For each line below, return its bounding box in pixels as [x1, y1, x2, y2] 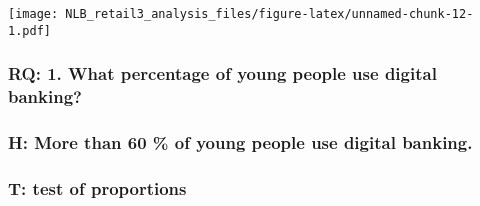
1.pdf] [8, 23, 51, 38]
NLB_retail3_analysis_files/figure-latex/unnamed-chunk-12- [65, 7, 474, 21]
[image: [8, 7, 59, 21]
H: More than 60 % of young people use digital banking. [8, 130, 473, 154]
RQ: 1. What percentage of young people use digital [8, 61, 437, 86]
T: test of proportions [8, 175, 187, 200]
